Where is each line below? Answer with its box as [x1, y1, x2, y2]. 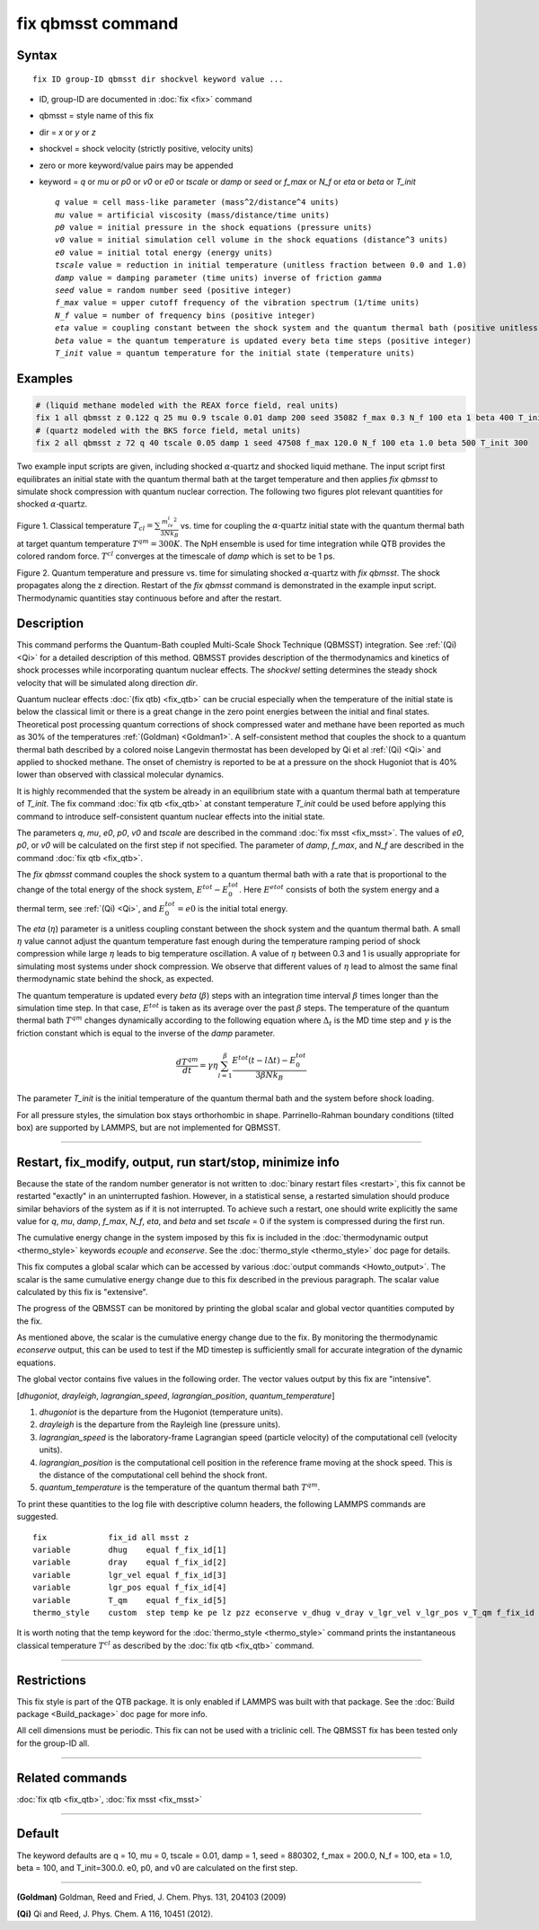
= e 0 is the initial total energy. [176, 903, 288, 913]
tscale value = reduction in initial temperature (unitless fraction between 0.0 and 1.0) [55, 260, 467, 270]
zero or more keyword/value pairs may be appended [39, 160, 234, 171]
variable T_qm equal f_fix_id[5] [32, 1595, 227, 1605]
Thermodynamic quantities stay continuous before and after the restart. [16, 593, 282, 604]
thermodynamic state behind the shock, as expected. [16, 974, 215, 984]
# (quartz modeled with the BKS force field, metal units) [35, 425, 301, 436]
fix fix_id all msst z [32, 1532, 190, 1542]
